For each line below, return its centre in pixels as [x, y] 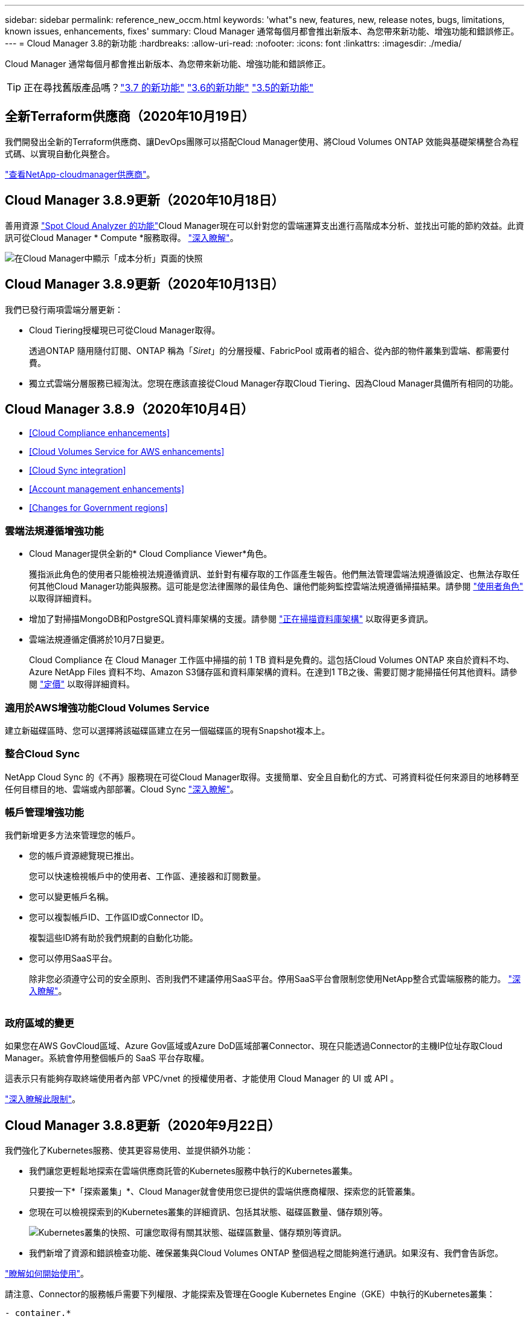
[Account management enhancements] [107, 489]
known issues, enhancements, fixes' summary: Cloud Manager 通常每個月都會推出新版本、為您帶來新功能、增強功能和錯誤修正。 [262, 31]
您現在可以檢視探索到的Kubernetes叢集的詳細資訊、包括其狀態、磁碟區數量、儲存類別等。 [208, 1211]
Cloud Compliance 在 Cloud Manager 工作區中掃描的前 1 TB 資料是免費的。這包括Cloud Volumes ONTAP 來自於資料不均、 [272, 660]
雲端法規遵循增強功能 [54, 531]
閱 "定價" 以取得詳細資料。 [82, 684]
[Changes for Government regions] [98, 508]
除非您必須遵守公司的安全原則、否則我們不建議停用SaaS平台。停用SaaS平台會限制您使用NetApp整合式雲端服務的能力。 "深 [275, 979]
